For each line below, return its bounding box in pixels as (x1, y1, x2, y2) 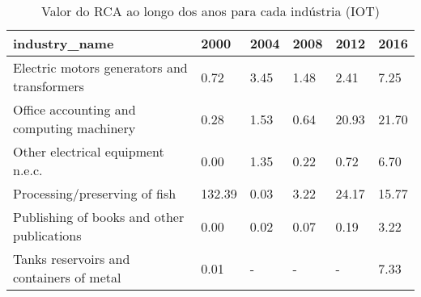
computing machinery (13, 119, 136, 137)
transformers (13, 77, 84, 95)
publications (13, 226, 82, 245)
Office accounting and (13, 100, 136, 119)
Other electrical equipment (13, 142, 164, 161)
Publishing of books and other (13, 207, 185, 226)
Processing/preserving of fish (13, 184, 176, 203)
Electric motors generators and (13, 58, 188, 77)
